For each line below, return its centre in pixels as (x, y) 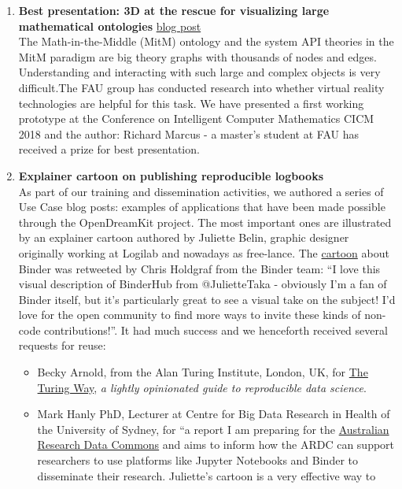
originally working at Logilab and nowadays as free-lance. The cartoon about (204, 252)
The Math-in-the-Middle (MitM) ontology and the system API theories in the (206, 41)
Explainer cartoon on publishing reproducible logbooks (171, 175)
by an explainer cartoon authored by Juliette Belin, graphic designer (184, 237)
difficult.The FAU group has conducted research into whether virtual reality (201, 87)
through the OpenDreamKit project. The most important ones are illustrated (205, 222)
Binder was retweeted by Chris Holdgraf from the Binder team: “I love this (199, 268)
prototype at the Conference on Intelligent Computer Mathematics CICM (196, 119)
